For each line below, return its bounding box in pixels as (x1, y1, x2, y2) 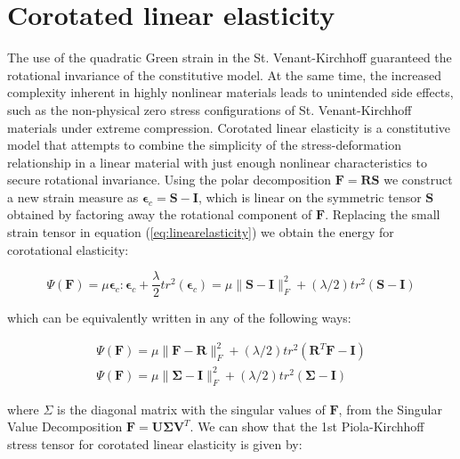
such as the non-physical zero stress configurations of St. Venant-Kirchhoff (7, 100, 412, 119)
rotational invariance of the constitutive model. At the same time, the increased (7, 65, 441, 84)
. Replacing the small (325, 205, 440, 224)
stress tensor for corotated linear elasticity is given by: (7, 434, 303, 453)
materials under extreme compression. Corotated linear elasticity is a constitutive (7, 118, 451, 136)
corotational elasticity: (7, 240, 129, 258)
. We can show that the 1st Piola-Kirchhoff (190, 417, 424, 436)
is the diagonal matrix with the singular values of (57, 399, 326, 418)
